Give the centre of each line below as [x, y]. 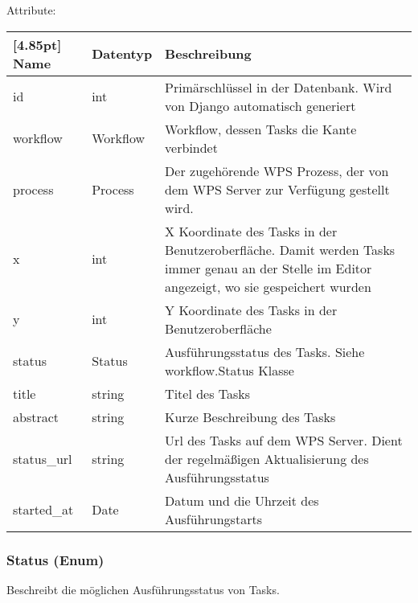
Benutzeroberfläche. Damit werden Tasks [280, 249]
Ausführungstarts [213, 519]
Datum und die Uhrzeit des [242, 500]
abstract [36, 416]
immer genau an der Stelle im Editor [268, 268]
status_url [43, 458]
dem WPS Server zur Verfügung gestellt [277, 189]
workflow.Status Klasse [229, 370]
